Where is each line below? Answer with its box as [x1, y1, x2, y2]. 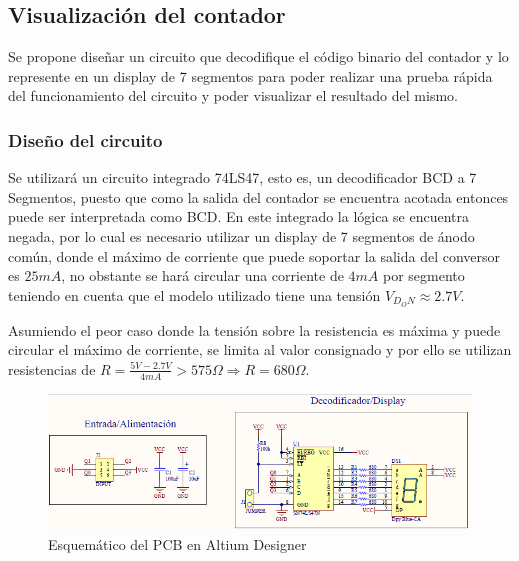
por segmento [383, 265, 465, 286]
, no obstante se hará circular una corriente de [61, 265, 344, 286]
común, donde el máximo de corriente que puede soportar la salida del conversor [8, 245, 500, 266]
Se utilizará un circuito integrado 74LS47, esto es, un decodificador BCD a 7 [8, 167, 477, 188]
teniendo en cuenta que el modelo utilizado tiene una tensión [8, 284, 381, 305]
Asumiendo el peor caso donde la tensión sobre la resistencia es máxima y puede [8, 319, 501, 340]
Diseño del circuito [8, 127, 163, 152]
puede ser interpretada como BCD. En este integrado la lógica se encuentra [8, 206, 470, 227]
